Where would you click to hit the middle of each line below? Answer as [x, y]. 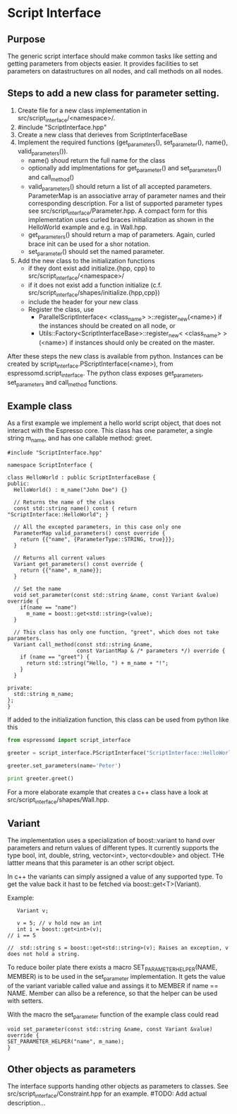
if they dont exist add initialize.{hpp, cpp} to [91, 268]
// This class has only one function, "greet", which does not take [116, 632]
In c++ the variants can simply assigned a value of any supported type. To [115, 877]
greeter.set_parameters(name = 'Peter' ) [64, 765]
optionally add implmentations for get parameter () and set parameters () [125, 169]
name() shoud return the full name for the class [97, 161]
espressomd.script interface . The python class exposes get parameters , [105, 374]
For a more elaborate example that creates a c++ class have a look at [108, 792]
